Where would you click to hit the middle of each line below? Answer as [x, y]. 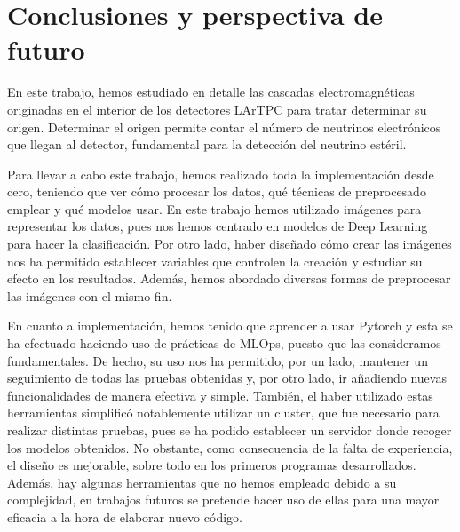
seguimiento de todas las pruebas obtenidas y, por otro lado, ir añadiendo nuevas [227, 378]
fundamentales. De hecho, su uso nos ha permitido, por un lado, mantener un [218, 360]
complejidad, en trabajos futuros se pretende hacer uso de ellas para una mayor [223, 500]
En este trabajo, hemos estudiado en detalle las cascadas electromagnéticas [211, 92]
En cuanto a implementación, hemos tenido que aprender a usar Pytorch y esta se [230, 326]
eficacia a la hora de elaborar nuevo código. [125, 516]
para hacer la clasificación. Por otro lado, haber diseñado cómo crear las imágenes [230, 244]
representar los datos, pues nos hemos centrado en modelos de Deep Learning [218, 226]
